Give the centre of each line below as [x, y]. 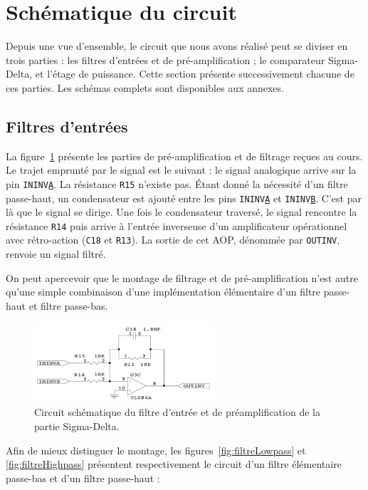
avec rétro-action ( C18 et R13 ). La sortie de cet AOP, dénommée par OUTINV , [173, 240]
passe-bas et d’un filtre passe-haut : [83, 478]
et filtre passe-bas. [68, 305]
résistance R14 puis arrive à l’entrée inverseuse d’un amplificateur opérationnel [177, 225]
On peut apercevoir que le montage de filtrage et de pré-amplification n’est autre [182, 277]
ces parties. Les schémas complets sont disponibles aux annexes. [145, 87]
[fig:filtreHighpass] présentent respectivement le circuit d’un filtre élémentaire [174, 464]
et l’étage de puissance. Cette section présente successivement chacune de [195, 74]
